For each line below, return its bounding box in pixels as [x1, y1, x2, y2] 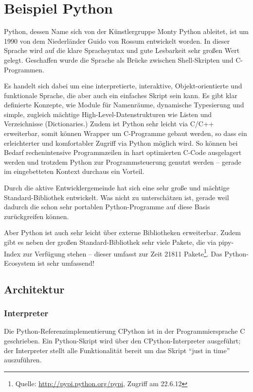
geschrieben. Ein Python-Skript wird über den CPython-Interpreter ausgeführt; [4, 336, 241, 346]
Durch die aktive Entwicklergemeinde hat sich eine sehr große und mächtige [4, 183, 230, 193]
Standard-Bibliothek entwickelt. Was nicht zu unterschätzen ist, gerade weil [4, 192, 229, 202]
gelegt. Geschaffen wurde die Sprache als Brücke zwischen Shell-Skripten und [4, 54, 234, 65]
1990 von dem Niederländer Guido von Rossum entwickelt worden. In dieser [4, 35, 230, 46]
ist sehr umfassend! [37, 257, 94, 268]
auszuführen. [4, 355, 42, 365]
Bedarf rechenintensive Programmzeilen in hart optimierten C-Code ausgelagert [4, 147, 242, 157]
